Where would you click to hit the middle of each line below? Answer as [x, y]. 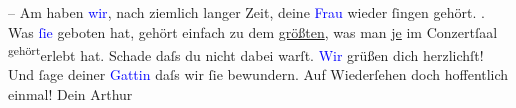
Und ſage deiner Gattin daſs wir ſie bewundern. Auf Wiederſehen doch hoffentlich [258, 74]
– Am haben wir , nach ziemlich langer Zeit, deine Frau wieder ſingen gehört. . [246, 12]
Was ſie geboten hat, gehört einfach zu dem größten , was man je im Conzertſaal [253, 31]
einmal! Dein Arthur [70, 94]
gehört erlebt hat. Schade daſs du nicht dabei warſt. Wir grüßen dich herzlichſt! [246, 53]
